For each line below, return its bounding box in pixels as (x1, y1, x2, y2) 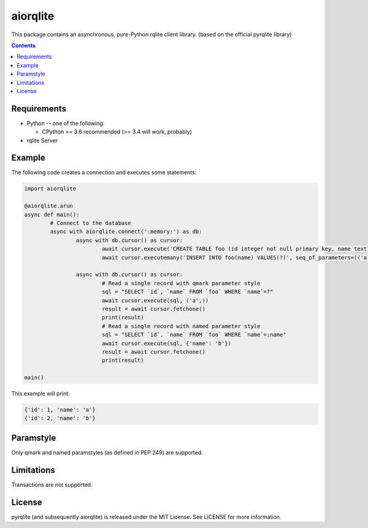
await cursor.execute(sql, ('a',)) (101, 297, 209, 304)
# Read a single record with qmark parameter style (101, 280, 261, 286)
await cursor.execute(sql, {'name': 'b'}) (101, 340, 232, 346)
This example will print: (11, 390, 70, 397)
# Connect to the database (50, 220, 131, 227)
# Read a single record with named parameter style (101, 323, 261, 329)
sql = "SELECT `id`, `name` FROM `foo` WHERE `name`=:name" (101, 331, 286, 339)
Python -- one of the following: (26, 120, 105, 127)
